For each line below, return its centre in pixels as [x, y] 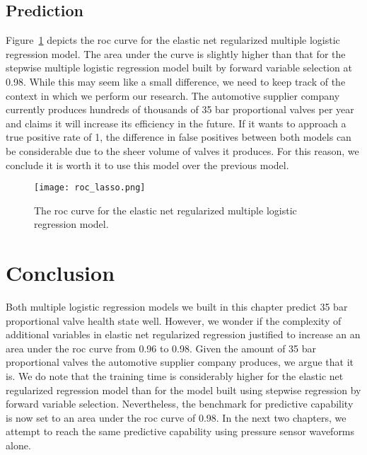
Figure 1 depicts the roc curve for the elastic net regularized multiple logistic [173, 40]
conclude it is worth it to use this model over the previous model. [147, 165]
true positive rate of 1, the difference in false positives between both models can [179, 137]
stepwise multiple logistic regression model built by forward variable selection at [179, 68]
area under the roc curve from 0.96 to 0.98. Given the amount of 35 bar [161, 348]
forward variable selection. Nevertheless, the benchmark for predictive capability [180, 404]
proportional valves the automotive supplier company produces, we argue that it [180, 362]
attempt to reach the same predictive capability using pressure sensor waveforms [180, 431]
